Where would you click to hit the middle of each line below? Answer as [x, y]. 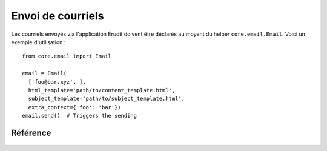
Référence [31, 133]
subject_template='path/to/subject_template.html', [106, 99]
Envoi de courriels [58, 16]
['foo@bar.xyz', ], [57, 82]
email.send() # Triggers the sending [80, 116]
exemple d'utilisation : [38, 42]
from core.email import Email [67, 56]
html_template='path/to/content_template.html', [102, 90]
